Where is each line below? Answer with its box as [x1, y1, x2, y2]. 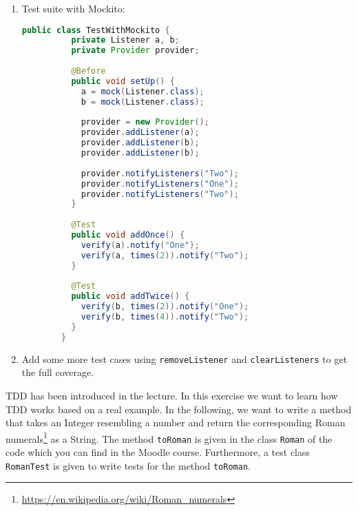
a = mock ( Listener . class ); [81, 86, 204, 96]
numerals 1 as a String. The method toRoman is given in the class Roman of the [6, 429, 333, 446]
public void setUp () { [71, 76, 175, 86]
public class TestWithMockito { [21, 25, 170, 35]
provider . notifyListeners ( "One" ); [81, 178, 239, 189]
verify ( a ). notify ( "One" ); [81, 240, 200, 250]
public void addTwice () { [71, 291, 190, 302]
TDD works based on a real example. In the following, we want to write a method [6, 401, 352, 416]
